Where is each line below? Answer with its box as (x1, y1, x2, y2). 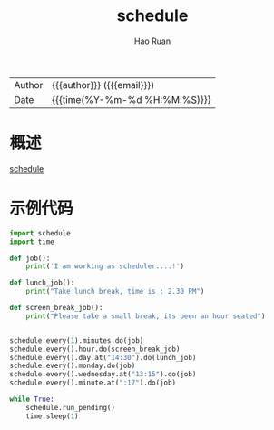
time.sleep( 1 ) (25, 411, 79, 421)
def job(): (9, 254, 51, 263)
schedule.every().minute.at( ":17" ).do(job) (9, 378, 177, 387)
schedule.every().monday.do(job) (9, 361, 136, 371)
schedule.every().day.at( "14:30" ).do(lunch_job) (9, 353, 197, 362)
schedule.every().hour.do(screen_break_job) (9, 345, 181, 354)
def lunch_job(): (9, 278, 75, 287)
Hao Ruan (133, 35, 171, 46)
